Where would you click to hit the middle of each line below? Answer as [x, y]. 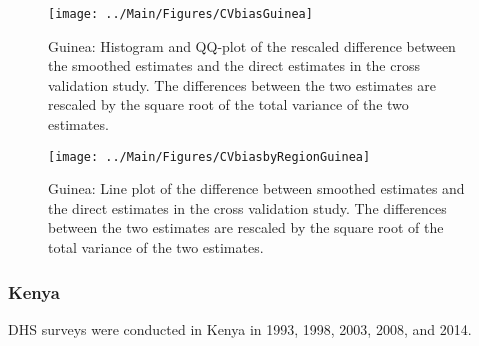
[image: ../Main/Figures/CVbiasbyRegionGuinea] [209, 156]
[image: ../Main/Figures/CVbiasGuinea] [180, 14]
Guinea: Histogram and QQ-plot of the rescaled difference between [252, 45]
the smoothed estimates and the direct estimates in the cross [234, 65]
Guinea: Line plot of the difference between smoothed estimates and [256, 188]
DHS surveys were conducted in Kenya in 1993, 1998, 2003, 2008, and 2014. [240, 328]
